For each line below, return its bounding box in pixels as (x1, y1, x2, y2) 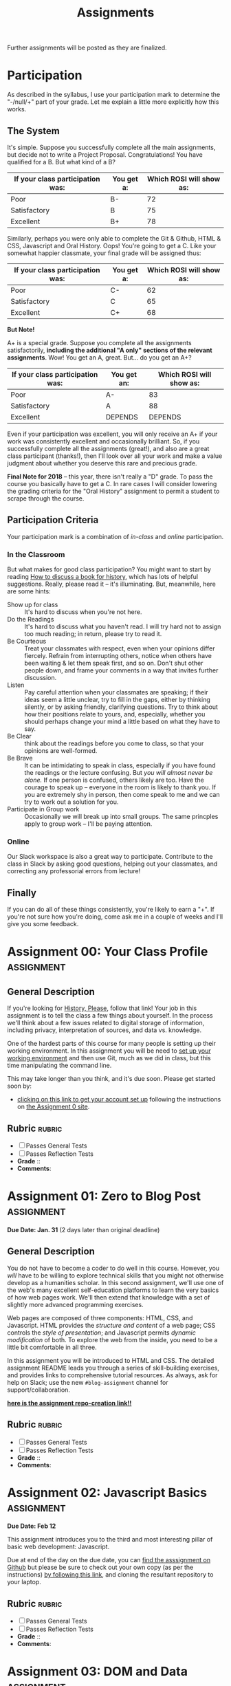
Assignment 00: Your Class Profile (7, 944, 208, 960)
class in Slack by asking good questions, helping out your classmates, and (7, 860, 218, 868)
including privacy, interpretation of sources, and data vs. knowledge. (7, 1026, 202, 1034)
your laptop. (7, 1578, 41, 1586)
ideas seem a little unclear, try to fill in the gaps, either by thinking (24, 696, 211, 704)
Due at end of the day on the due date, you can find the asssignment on (7, 1556, 211, 1564)
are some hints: (7, 587, 51, 595)
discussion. (24, 674, 57, 682)
